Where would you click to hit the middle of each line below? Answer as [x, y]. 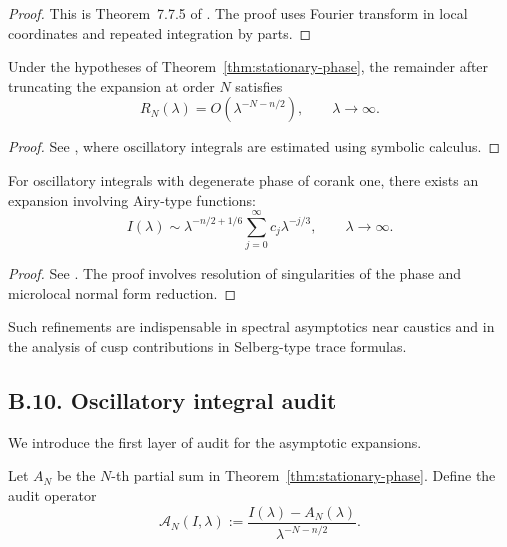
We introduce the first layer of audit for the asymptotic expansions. [215, 441]
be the [76, 475]
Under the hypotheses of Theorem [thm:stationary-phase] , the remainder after [248, 66]
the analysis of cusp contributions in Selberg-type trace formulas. [207, 346]
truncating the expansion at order [111, 85]
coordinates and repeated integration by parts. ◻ [160, 32]
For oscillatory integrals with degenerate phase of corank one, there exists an [243, 179]
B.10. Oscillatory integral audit [172, 400]
